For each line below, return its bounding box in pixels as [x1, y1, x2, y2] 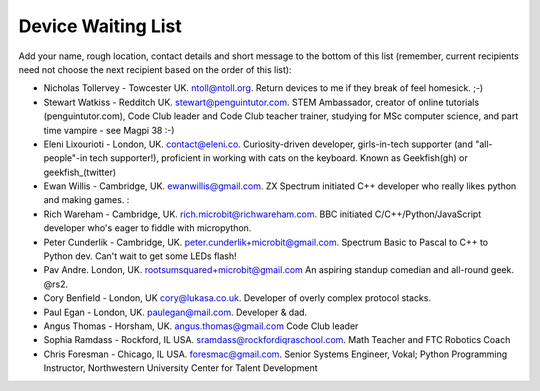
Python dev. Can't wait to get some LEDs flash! [43, 250, 237, 262]
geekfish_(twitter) [43, 166, 117, 178]
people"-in [43, 152, 88, 164]
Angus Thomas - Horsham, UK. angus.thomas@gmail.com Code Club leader [43, 320, 359, 332]
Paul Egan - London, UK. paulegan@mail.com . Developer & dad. [43, 306, 308, 318]
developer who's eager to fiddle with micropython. [43, 222, 252, 234]
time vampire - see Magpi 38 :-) [43, 124, 175, 136]
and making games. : [43, 194, 130, 206]
